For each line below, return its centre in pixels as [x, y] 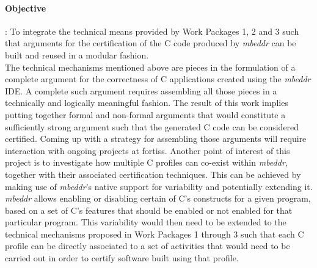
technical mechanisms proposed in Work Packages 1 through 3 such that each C [155, 234]
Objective [26, 8]
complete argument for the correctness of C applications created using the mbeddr [158, 79]
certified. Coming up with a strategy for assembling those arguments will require [156, 139]
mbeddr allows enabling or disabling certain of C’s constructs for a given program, [158, 198]
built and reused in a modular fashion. [77, 55]
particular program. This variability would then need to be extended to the [146, 222]
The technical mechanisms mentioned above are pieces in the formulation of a [150, 67]
